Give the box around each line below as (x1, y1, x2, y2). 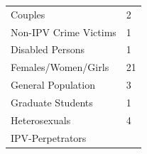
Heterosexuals (11, 112, 71, 127)
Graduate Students (11, 94, 93, 109)
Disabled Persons (11, 42, 85, 57)
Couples (11, 6, 45, 21)
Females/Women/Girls (11, 60, 109, 75)
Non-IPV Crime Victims (11, 24, 116, 39)
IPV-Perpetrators (11, 130, 87, 145)
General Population (11, 77, 95, 92)
